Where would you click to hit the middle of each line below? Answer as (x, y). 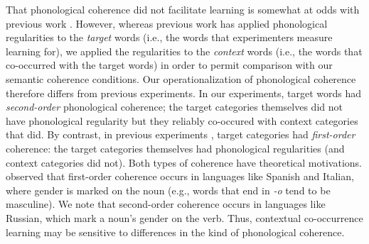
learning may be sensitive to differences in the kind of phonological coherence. (175, 232)
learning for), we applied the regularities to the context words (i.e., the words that (184, 51)
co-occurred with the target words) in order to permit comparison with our (169, 65)
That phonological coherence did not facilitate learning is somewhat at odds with (183, 9)
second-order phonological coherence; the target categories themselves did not (174, 107)
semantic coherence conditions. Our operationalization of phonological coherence (181, 78)
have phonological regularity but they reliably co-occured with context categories (182, 120)
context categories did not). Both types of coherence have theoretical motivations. (184, 162)
